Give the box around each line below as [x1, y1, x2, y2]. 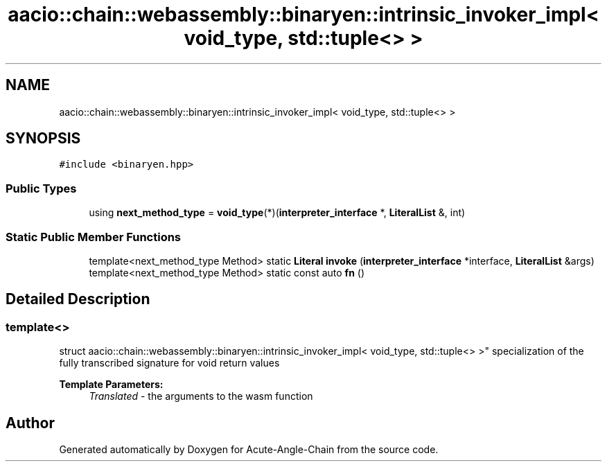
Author [6, 414, 55, 432]
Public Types [6, 181, 77, 195]
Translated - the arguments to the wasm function [89, 390, 313, 403]
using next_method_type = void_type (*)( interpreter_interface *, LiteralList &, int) [89, 206, 466, 219]
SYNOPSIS [6, 130, 81, 148]
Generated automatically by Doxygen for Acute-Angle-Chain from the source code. [59, 443, 439, 455]
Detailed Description [6, 290, 150, 308]
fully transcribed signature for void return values [59, 357, 280, 369]
